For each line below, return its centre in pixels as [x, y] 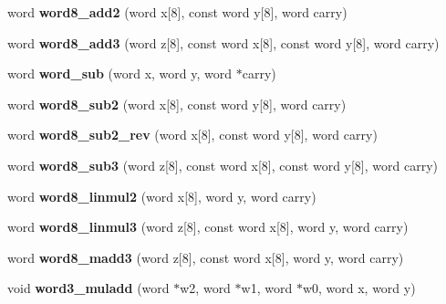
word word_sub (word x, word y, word [120, 73]
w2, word [205, 288]
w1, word [267, 288]
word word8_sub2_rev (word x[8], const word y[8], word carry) [192, 135]
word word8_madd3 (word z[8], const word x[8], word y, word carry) [206, 257]
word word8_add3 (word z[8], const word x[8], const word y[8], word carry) [223, 42]
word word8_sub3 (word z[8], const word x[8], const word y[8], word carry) [223, 165]
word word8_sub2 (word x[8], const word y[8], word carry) [177, 104]
